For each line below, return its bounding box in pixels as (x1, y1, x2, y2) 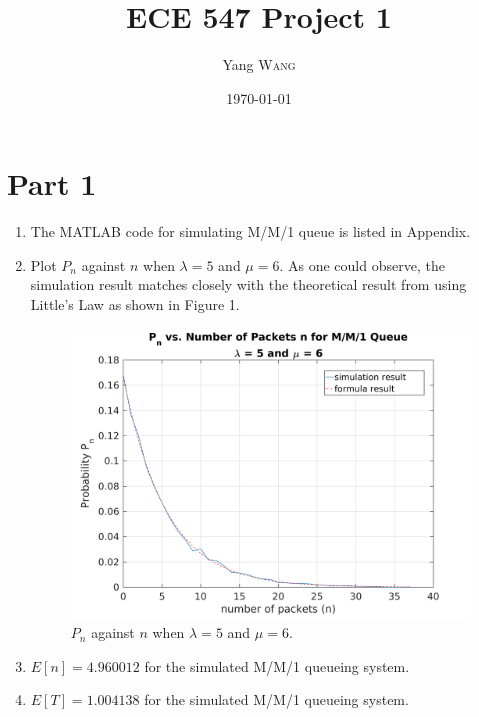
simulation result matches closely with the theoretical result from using (30, 274, 467, 295)
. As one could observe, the (279, 254, 445, 275)
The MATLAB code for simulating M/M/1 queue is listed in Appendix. (30, 221, 471, 242)
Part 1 (7, 163, 97, 204)
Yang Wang (222, 54, 296, 75)
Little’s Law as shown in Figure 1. (30, 294, 240, 315)
